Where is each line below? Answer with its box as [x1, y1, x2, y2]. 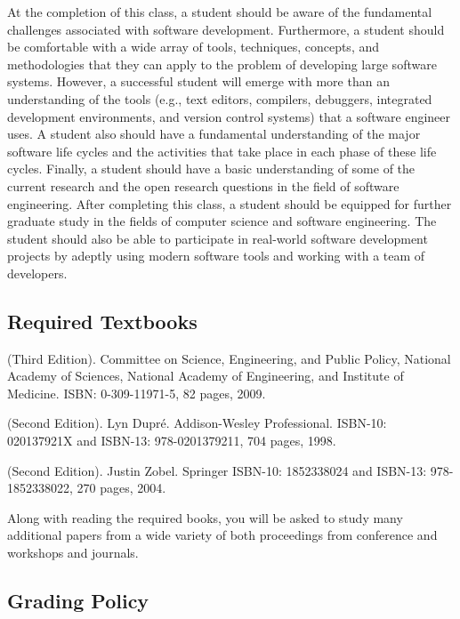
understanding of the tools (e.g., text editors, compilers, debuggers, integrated [7, 89, 432, 108]
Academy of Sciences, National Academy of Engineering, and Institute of [7, 366, 404, 385]
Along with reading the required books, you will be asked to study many [7, 508, 403, 527]
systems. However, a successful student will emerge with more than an [7, 72, 390, 91]
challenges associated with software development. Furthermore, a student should [7, 20, 445, 38]
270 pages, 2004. [77, 478, 166, 497]
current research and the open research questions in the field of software [7, 176, 399, 195]
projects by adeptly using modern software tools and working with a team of [7, 246, 425, 265]
